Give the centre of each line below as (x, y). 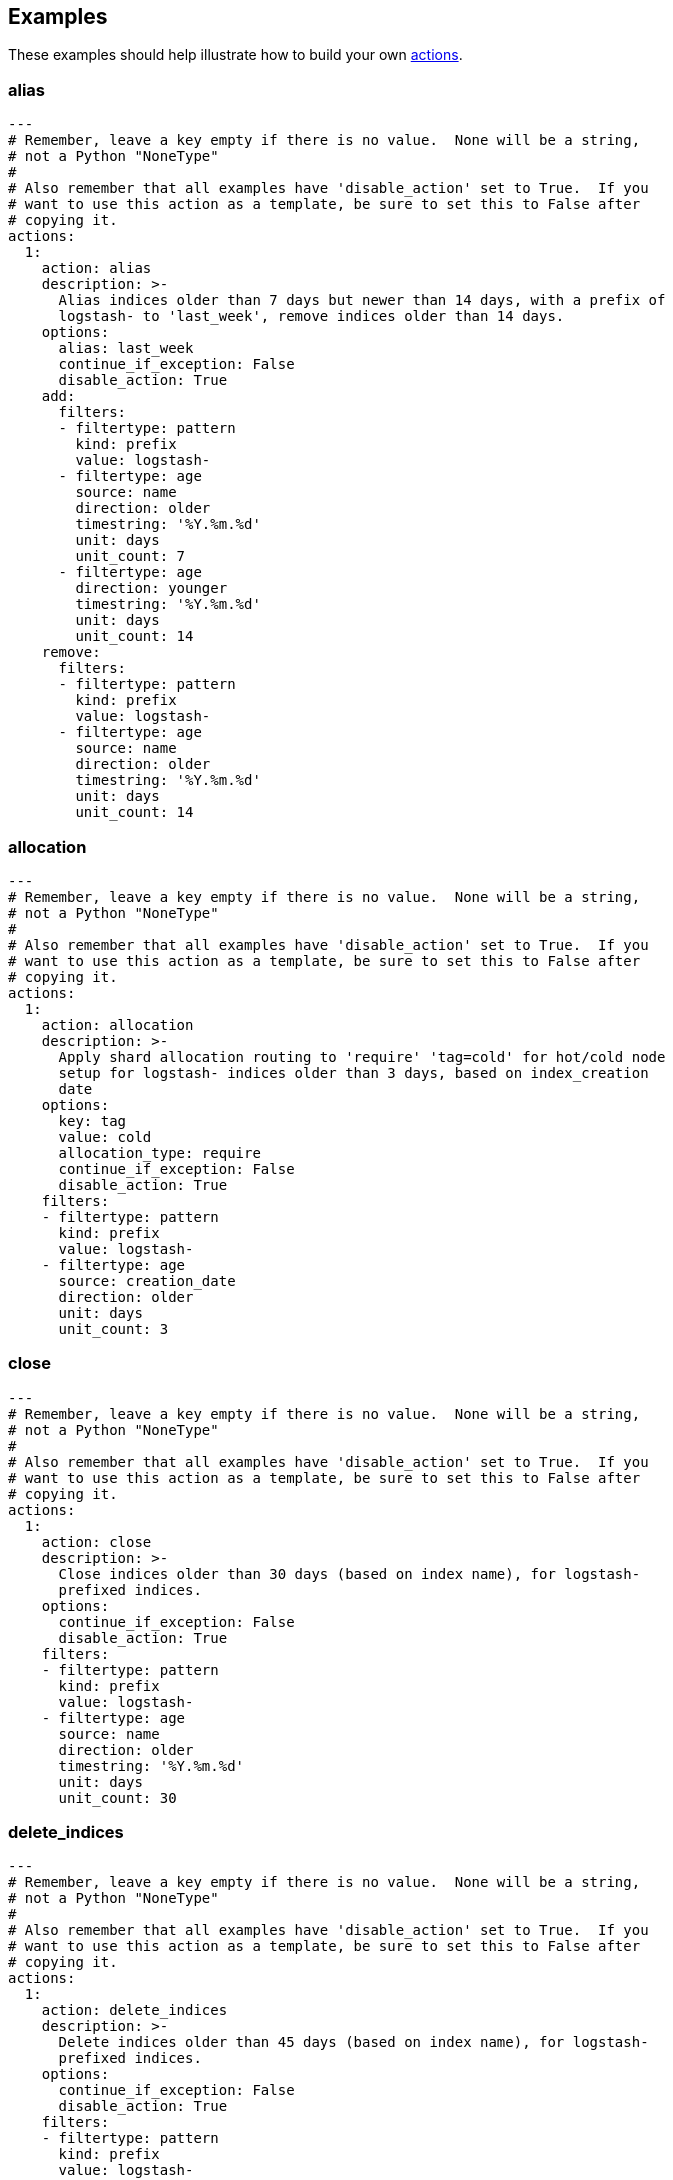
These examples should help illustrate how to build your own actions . (235, 55)
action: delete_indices (134, 2010)
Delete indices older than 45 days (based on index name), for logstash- (353, 2042)
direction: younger (151, 588)
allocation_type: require (159, 1152)
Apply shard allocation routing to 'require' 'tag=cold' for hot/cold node (362, 1056)
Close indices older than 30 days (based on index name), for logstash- (349, 1573)
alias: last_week (126, 348)
